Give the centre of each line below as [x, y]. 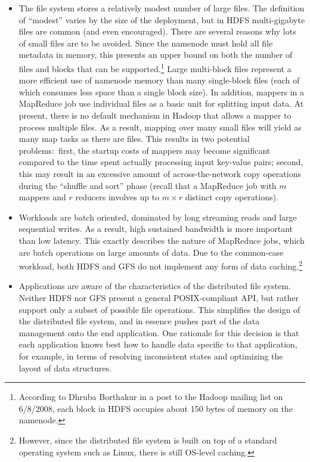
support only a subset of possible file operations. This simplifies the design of [159, 309]
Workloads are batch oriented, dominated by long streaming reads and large [158, 217]
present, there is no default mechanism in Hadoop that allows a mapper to [155, 115]
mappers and [42, 197]
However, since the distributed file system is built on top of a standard [148, 440]
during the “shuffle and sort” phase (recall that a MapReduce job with [148, 185]
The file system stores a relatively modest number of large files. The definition [162, 8]
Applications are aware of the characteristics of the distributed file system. [155, 286]
